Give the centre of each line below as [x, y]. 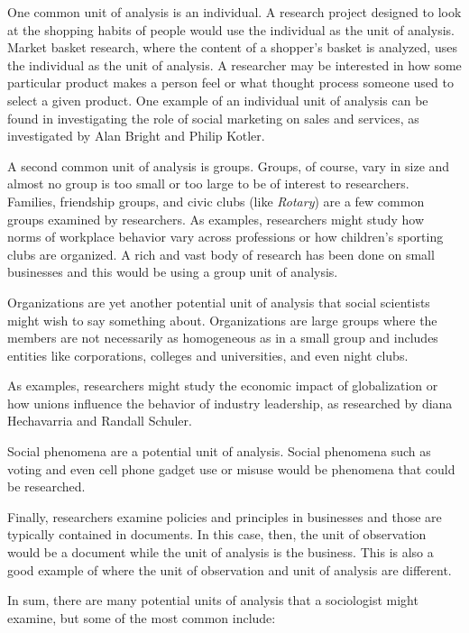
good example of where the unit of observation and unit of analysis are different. [230, 569]
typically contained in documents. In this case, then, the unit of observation [217, 534]
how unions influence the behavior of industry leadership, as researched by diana [230, 403]
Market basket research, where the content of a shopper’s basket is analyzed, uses [232, 47]
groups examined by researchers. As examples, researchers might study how [216, 219]
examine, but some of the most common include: [142, 617]
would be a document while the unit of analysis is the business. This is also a [221, 552]
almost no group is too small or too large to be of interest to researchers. [208, 183]
